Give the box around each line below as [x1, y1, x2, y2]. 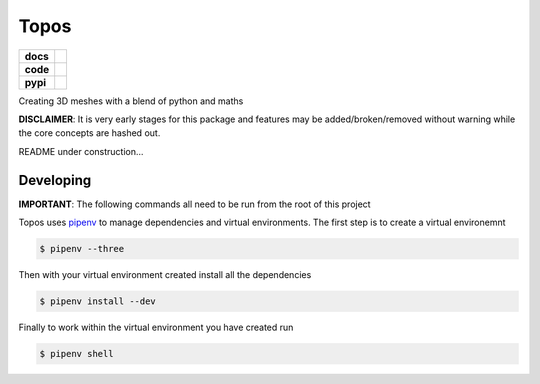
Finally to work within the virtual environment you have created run [18, 321, 294, 333]
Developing [18, 171, 92, 189]
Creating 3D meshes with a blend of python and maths [18, 95, 244, 107]
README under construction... [18, 145, 144, 157]
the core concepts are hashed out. [18, 127, 161, 139]
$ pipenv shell [39, 348, 114, 359]
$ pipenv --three [39, 243, 125, 254]
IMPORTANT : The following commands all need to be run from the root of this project [18, 198, 371, 210]
